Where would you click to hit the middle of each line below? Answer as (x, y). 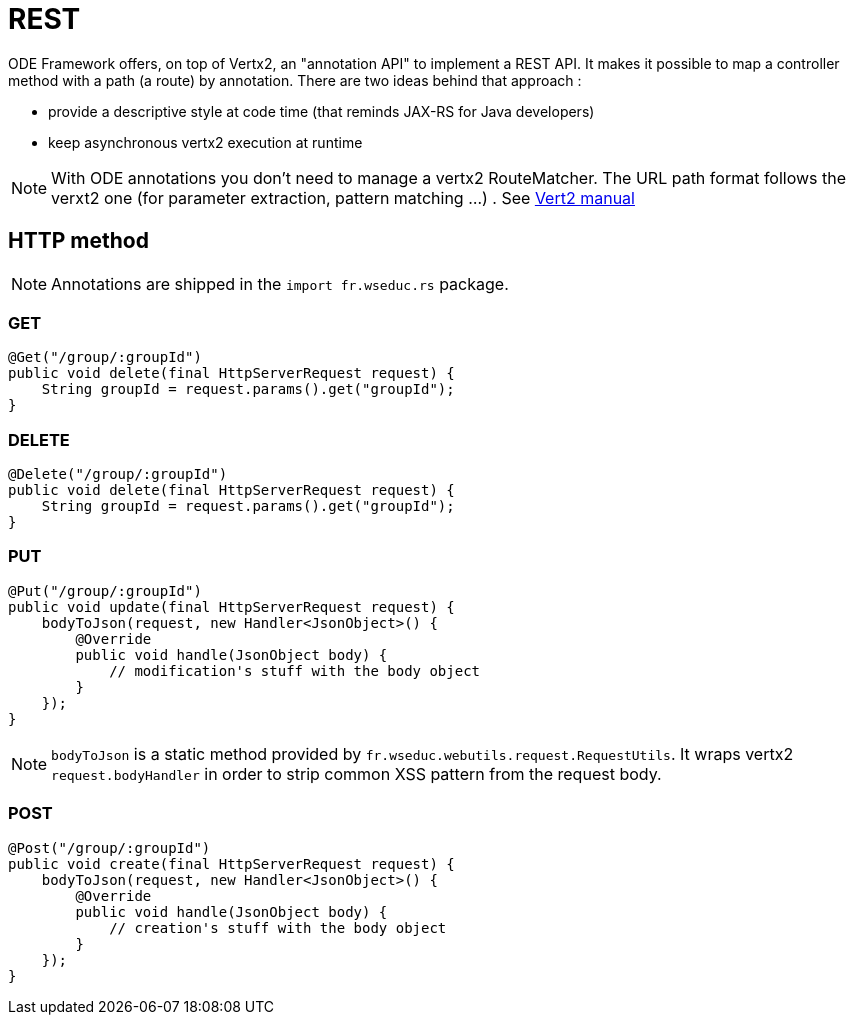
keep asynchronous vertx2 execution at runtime (205, 142)
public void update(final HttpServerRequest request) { (231, 606)
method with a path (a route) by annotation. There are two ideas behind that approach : (295, 80)
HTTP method (78, 241)
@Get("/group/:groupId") (105, 357)
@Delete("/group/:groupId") (118, 474)
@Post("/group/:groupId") (109, 847)
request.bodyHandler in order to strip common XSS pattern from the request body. (356, 773)
